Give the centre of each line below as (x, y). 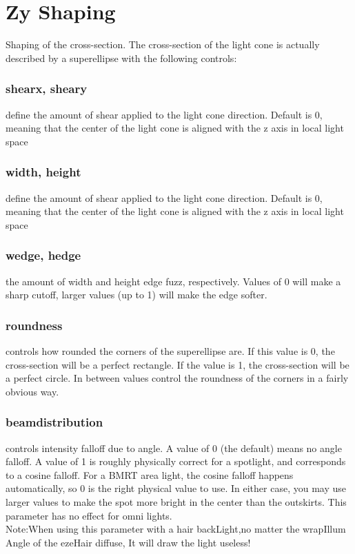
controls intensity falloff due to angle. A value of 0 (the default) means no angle (174, 448)
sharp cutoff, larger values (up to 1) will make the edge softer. (136, 295)
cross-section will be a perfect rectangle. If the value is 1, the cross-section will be (177, 364)
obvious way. (32, 391)
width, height (43, 172)
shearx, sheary (47, 89)
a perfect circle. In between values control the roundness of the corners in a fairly (177, 378)
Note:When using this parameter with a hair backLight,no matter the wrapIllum (176, 529)
